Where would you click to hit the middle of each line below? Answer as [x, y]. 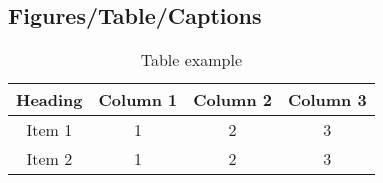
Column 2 [232, 100]
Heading [49, 100]
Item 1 [49, 130]
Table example [191, 60]
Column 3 [327, 100]
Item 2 [49, 159]
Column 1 [138, 100]
